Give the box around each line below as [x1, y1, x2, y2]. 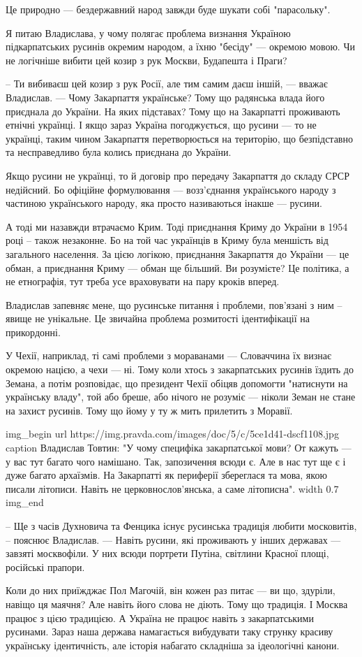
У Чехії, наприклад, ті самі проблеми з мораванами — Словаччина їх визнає [6, 348, 331, 363]
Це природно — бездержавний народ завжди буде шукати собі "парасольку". [6, 2, 331, 16]
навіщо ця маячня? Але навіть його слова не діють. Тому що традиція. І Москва [6, 596, 348, 611]
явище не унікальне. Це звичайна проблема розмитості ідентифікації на [6, 311, 310, 326]
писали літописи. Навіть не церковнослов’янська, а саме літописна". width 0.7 [6, 481, 339, 496]
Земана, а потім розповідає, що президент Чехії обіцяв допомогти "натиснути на [6, 375, 348, 390]
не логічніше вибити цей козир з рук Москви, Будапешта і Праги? [6, 52, 287, 67]
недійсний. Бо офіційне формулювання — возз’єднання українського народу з [6, 182, 336, 196]
